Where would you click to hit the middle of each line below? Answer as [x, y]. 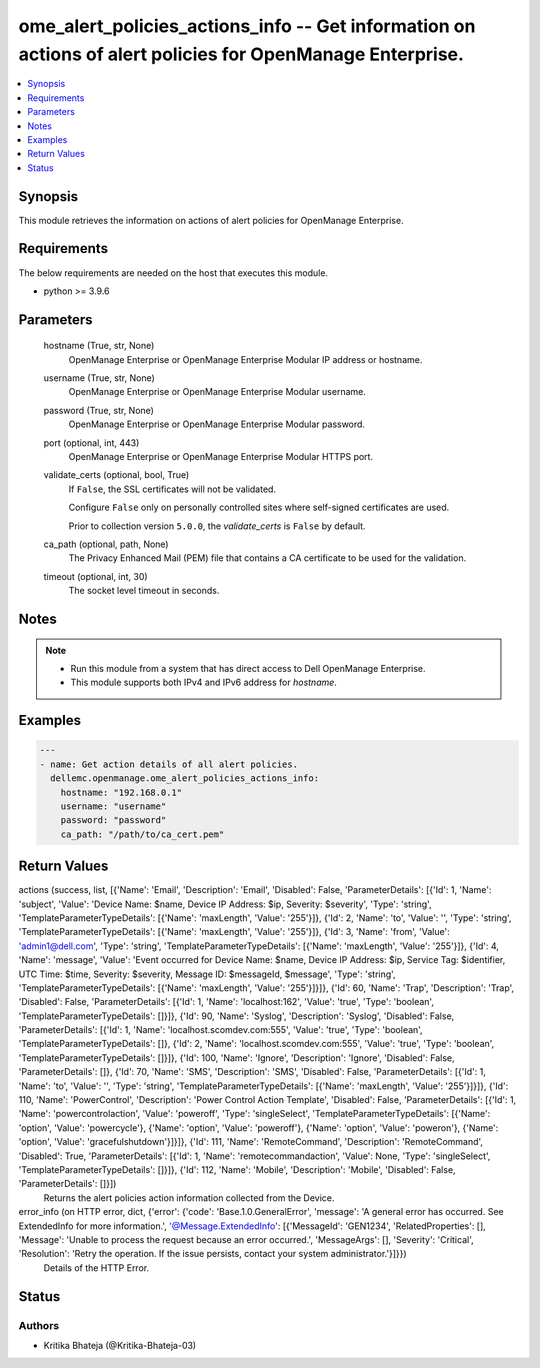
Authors [39, 1325]
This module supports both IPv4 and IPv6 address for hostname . [203, 682]
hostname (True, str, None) [99, 346]
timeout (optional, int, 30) [96, 576]
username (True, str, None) [99, 378]
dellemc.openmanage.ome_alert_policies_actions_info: [185, 778]
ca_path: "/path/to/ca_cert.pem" [142, 834]
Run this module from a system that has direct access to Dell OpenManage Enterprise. [248, 668]
